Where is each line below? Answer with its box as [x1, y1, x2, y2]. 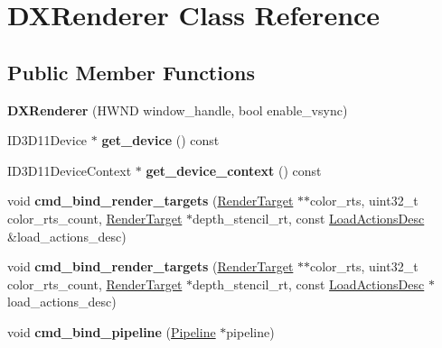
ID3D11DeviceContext [7, 160, 132, 179]
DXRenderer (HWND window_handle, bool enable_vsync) [7, 100, 348, 119]
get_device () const [101, 131, 220, 150]
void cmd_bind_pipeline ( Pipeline [7, 322, 216, 341]
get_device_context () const [146, 160, 322, 179]
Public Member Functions [7, 58, 255, 86]
